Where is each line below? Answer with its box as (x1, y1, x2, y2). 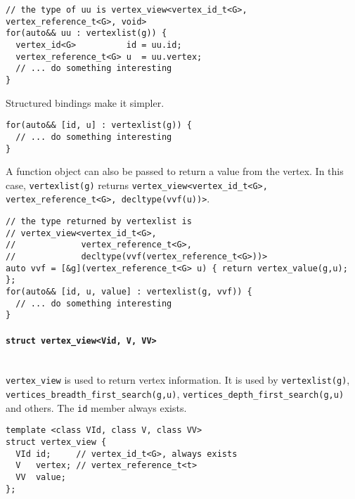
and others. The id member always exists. (6, 400, 187, 415)
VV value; (15, 472, 66, 483)
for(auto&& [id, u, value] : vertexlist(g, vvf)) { (6, 287, 252, 297)
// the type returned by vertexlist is (6, 216, 192, 227)
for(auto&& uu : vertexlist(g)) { (6, 28, 167, 39)
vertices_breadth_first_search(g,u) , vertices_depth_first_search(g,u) (6, 387, 344, 401)
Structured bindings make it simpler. (6, 95, 164, 110)
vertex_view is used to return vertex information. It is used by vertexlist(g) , (6, 372, 350, 387)
